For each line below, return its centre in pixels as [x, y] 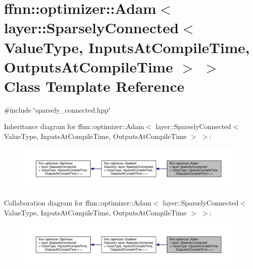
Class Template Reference [94, 86]
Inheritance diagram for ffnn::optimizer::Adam [74, 126]
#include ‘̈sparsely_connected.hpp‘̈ [57, 109]
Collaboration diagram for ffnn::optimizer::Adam [78, 203]
